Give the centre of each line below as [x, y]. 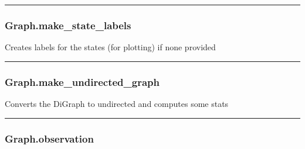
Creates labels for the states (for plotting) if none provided [110, 47]
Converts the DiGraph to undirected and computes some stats [117, 104]
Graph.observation [49, 138]
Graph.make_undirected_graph [82, 82]
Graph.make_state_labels [68, 25]
